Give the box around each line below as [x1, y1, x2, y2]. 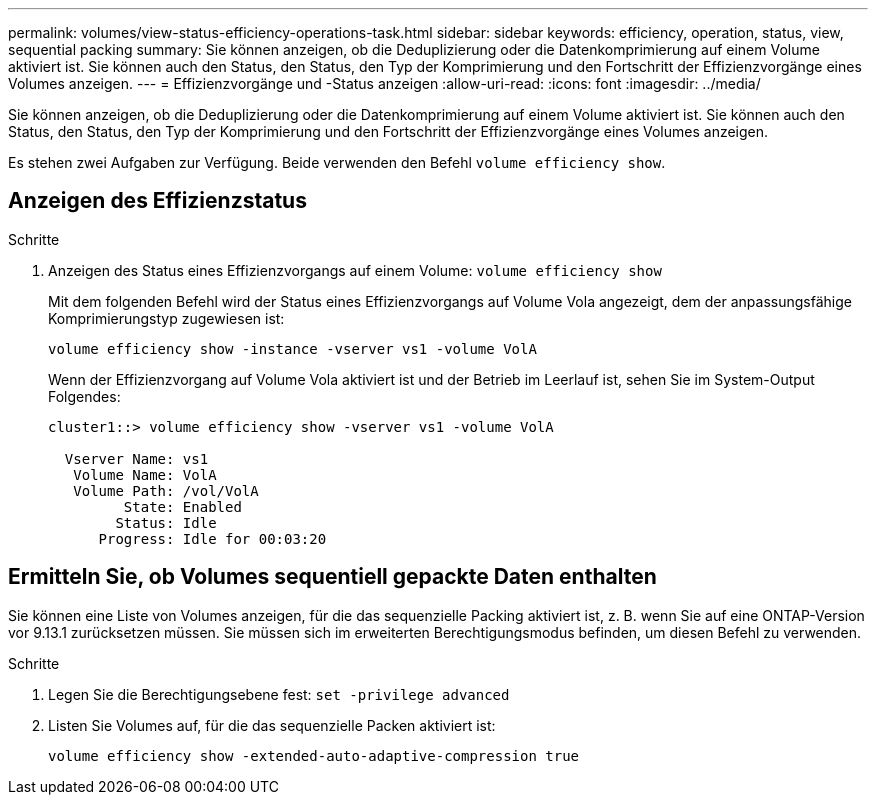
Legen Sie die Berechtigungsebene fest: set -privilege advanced [48, 685, 510, 703]
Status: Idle [115, 514, 217, 531]
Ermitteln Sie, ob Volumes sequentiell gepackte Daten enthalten [8, 564, 657, 590]
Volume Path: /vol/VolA [73, 482, 259, 499]
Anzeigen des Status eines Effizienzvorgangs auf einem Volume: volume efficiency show [48, 261, 662, 279]
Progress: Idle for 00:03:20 [98, 530, 327, 547]
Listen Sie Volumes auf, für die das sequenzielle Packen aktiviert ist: [48, 716, 496, 734]
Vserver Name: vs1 [64, 450, 209, 467]
